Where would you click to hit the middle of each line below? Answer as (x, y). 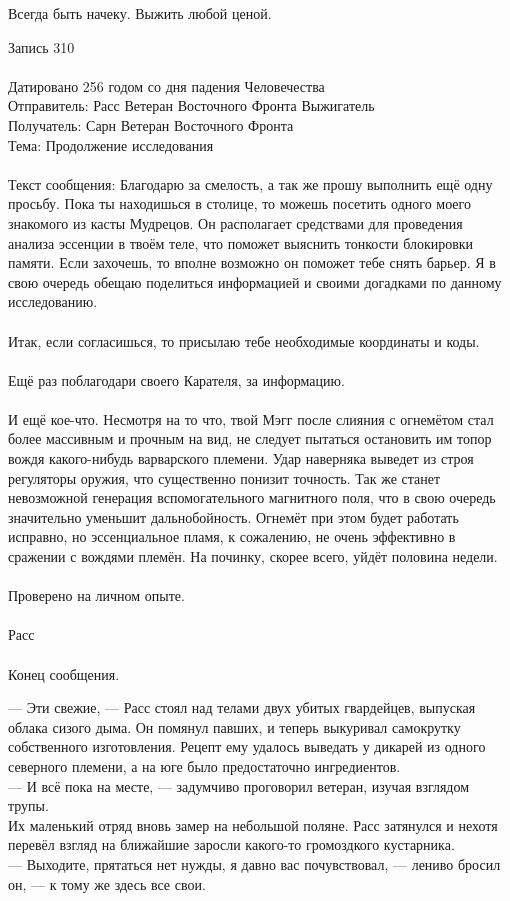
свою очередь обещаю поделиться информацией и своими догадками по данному (255, 281)
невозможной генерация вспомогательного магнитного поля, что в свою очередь (252, 497)
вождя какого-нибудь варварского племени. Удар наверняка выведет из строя (241, 458)
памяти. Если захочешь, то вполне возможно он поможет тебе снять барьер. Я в (252, 262)
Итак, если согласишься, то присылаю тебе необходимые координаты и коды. (244, 340)
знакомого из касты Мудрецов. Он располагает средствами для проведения (235, 222)
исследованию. (53, 301)
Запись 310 (41, 46)
